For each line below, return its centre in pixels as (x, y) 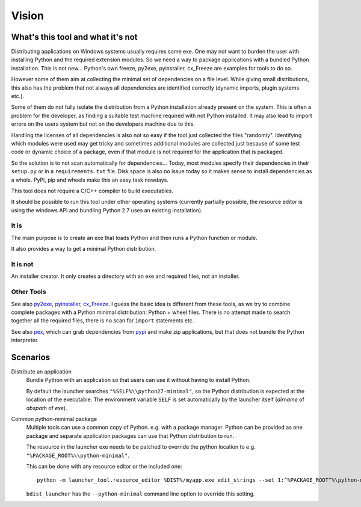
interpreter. (25, 340)
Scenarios (31, 357)
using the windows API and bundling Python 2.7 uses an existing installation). (107, 210)
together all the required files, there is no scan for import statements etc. (103, 321)
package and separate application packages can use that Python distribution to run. (130, 435)
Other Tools (29, 292)
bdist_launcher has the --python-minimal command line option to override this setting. (140, 494)
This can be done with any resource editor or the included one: (104, 466)
